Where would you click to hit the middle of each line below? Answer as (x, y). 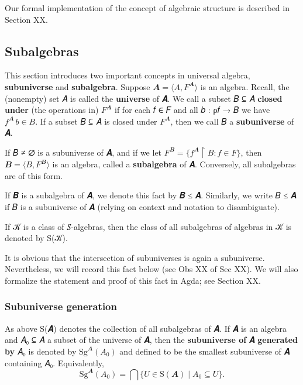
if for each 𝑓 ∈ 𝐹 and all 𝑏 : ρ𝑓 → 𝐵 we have (192, 110)
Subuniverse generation (61, 306)
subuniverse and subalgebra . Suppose (78, 86)
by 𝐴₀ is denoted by (41, 351)
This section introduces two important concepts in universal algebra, (128, 75)
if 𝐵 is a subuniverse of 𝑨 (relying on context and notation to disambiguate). (142, 206)
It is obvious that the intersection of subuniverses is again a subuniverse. (135, 257)
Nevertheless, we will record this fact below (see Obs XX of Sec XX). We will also (151, 269)
